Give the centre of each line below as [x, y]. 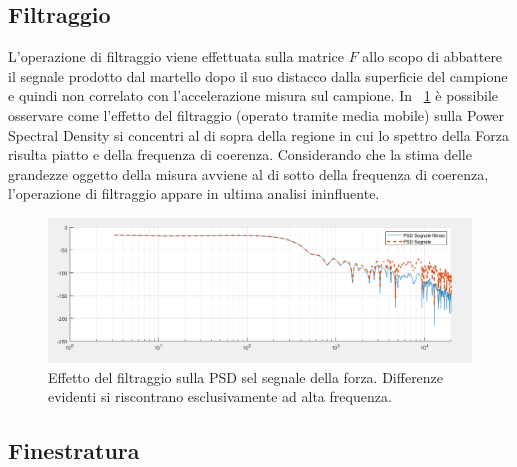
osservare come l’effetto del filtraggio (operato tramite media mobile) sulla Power [256, 114]
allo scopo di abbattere [432, 56]
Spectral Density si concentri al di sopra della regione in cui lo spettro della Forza [259, 134]
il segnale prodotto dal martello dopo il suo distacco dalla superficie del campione [258, 75]
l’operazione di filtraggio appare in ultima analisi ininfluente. [194, 193]
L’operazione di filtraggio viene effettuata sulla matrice [176, 56]
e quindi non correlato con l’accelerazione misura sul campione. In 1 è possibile [253, 95]
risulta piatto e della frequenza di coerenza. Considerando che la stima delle [240, 154]
